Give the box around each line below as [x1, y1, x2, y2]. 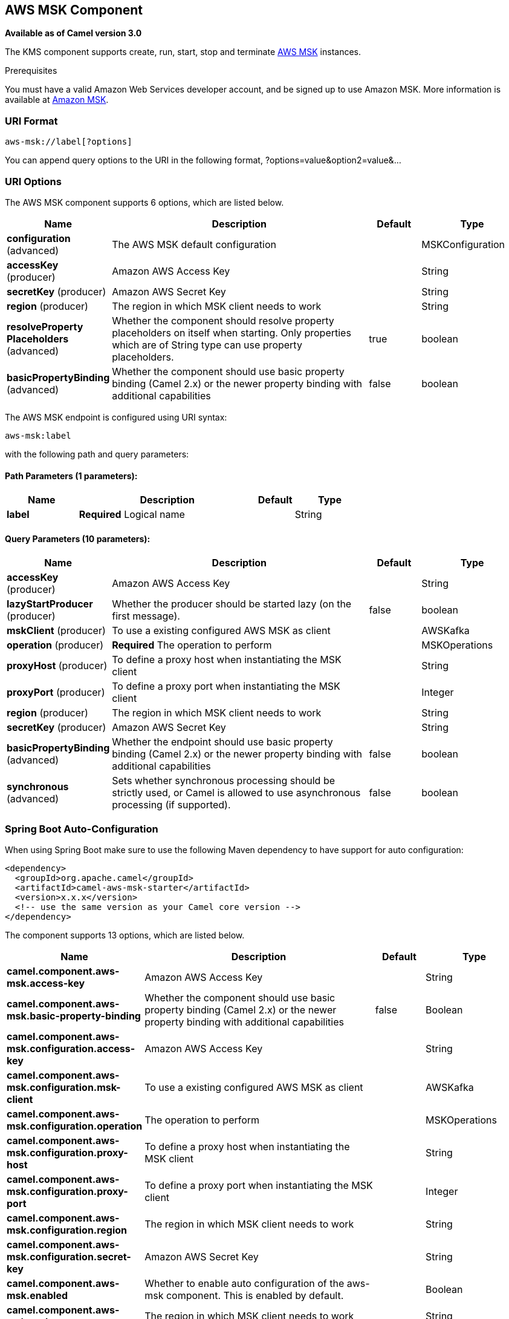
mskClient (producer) [7, 624, 106, 637]
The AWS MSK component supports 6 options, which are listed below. [5, 197, 284, 208]
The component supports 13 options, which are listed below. [5, 930, 245, 941]
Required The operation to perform [112, 639, 272, 652]
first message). [112, 610, 180, 623]
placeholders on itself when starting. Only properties [112, 326, 351, 339]
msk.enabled [7, 1289, 68, 1302]
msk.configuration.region [7, 1224, 128, 1237]
